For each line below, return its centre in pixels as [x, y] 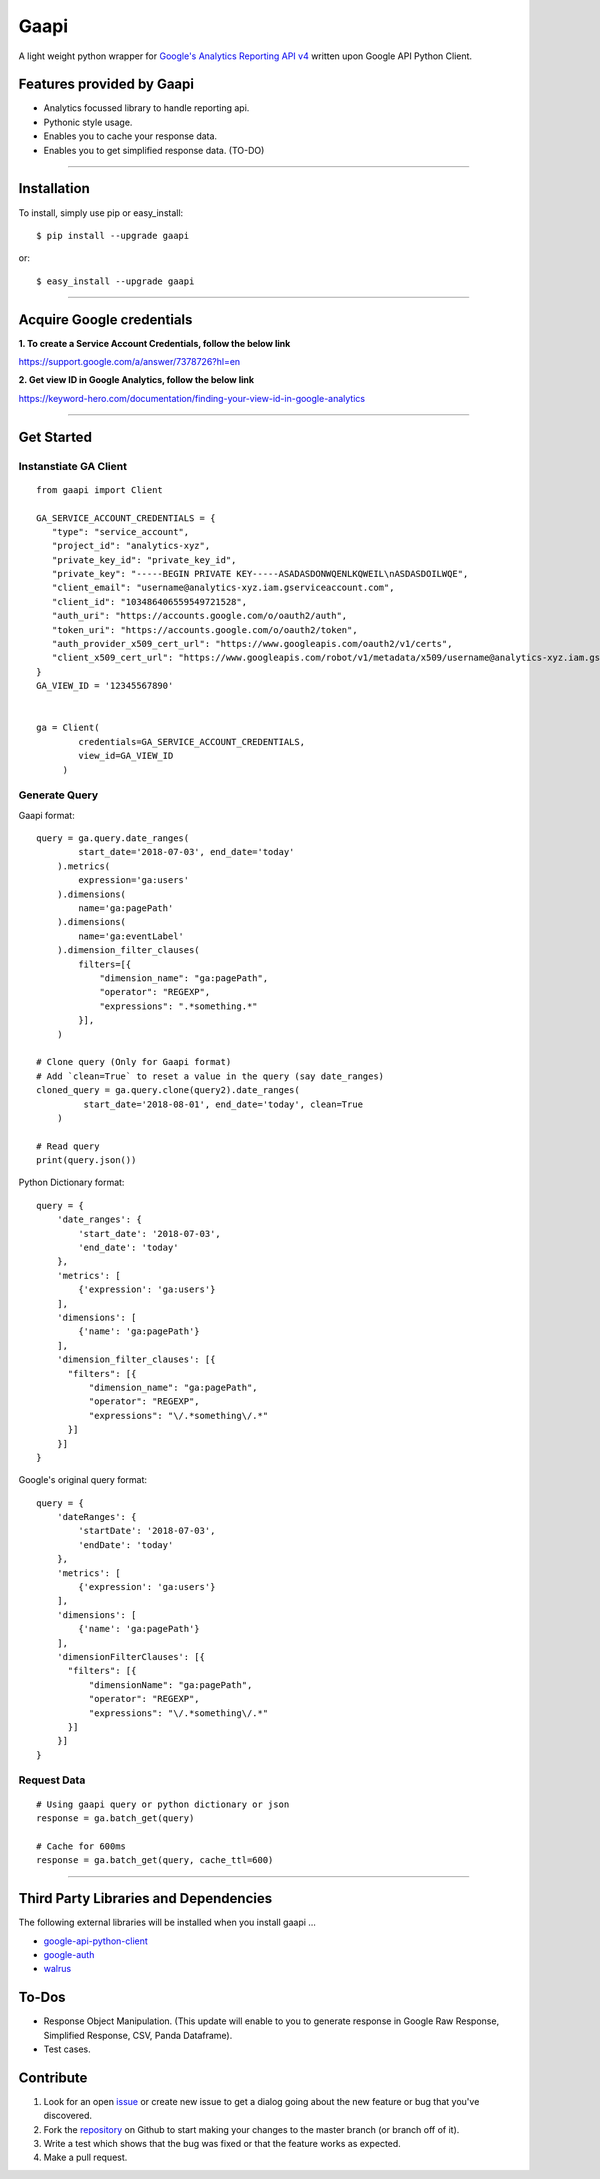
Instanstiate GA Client [72, 466]
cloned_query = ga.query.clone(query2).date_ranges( [168, 1090]
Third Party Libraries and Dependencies [145, 1898]
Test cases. [67, 2049]
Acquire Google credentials [105, 319]
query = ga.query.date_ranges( [113, 838]
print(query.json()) [86, 1160]
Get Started [55, 436]
